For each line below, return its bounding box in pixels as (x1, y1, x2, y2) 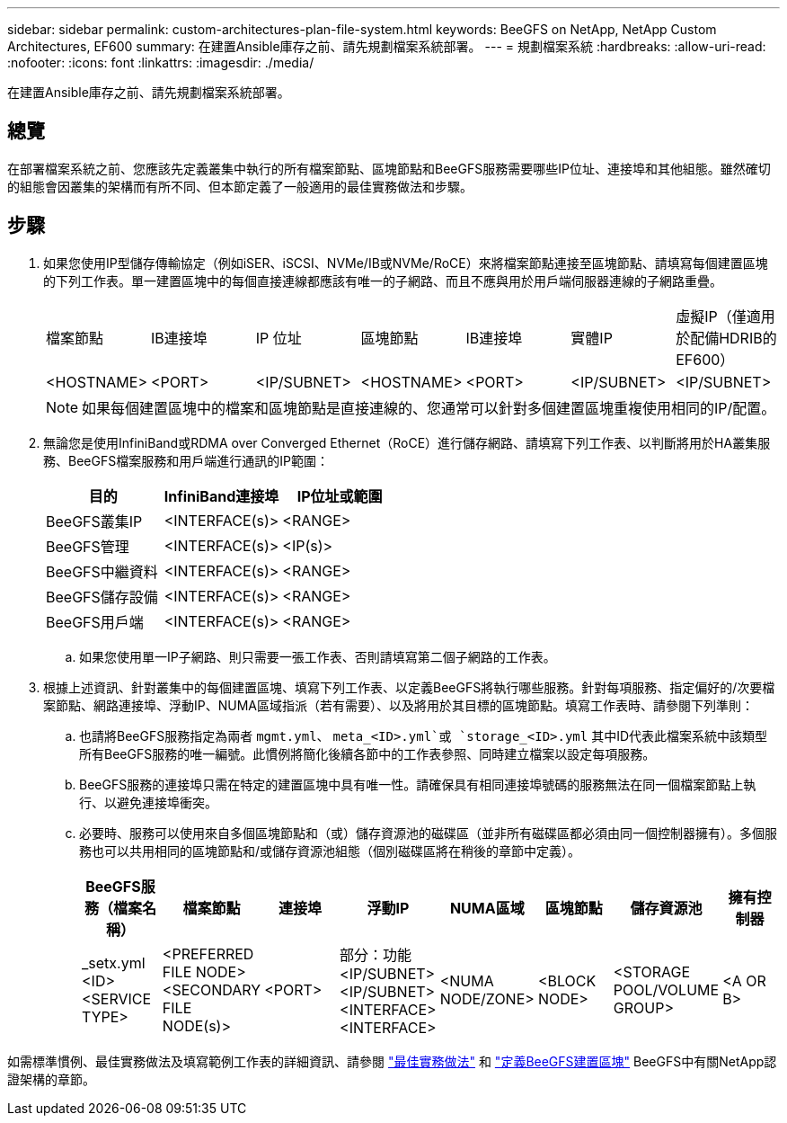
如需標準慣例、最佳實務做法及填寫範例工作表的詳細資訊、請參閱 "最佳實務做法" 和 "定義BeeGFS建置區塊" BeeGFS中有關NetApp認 (7, 1053, 777, 1069)
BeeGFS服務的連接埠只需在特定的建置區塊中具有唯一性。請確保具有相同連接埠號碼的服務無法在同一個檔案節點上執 (79, 776, 756, 792)
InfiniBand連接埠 (164, 486, 279, 505)
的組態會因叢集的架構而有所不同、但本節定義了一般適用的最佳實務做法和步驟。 (7, 178, 473, 194)
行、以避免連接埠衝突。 (79, 794, 217, 810)
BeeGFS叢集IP (46, 512, 143, 530)
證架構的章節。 (7, 1071, 95, 1087)
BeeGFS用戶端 (46, 612, 144, 631)
